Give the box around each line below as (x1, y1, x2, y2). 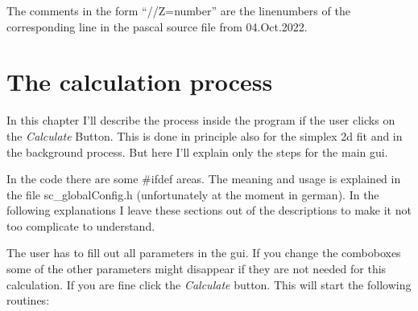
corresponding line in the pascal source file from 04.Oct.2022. (6, 18, 308, 35)
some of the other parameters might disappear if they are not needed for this (6, 260, 387, 277)
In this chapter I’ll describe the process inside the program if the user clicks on (6, 112, 395, 129)
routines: (6, 292, 50, 309)
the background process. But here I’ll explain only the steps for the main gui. (6, 143, 388, 160)
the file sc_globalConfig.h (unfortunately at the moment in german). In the (6, 186, 379, 203)
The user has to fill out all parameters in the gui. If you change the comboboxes (6, 244, 401, 261)
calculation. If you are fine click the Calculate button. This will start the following (6, 276, 412, 293)
